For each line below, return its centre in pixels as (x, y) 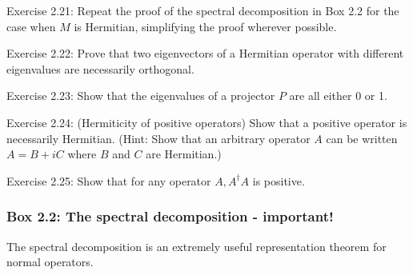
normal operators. (50, 262)
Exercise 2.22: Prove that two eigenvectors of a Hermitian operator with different (205, 53)
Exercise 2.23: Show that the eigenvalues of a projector (141, 96)
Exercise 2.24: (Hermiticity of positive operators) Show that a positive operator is (207, 122)
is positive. (279, 180)
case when (31, 26)
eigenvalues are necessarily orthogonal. (100, 68)
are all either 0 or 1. (338, 96)
